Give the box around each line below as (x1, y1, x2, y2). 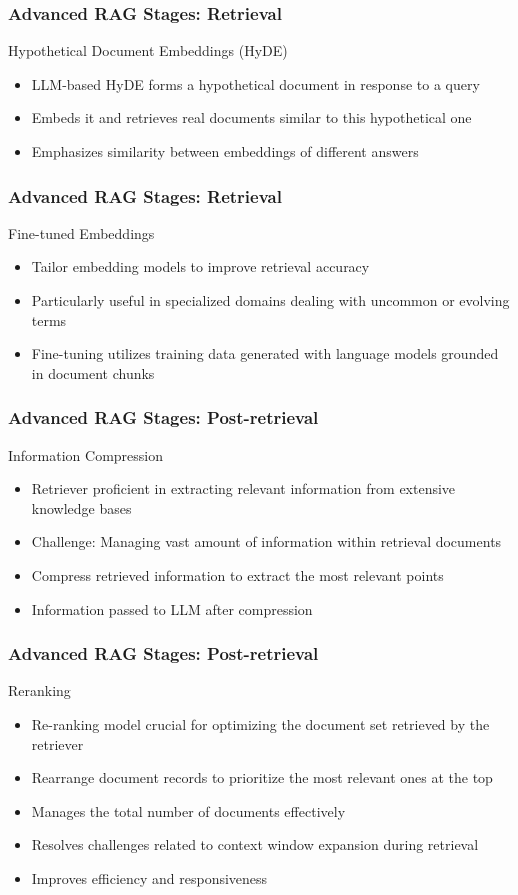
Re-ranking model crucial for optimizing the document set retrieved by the (31, 713, 490, 734)
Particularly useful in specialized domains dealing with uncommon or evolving (31, 290, 510, 310)
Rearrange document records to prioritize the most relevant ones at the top (31, 767, 493, 788)
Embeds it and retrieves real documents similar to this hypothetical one (31, 107, 472, 128)
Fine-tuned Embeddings (8, 222, 155, 243)
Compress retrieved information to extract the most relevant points (31, 564, 444, 585)
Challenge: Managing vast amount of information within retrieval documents (31, 531, 502, 552)
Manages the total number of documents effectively (31, 800, 346, 821)
